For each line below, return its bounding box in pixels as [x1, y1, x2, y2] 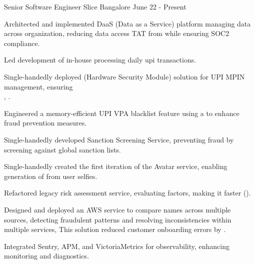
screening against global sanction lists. [4, 144, 121, 154]
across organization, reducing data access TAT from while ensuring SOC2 [4, 28, 229, 38]
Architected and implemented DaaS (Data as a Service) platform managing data [4, 18, 251, 28]
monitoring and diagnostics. [4, 250, 89, 261]
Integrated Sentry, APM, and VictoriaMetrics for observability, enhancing [4, 240, 229, 251]
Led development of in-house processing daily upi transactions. [4, 54, 196, 65]
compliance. [4, 37, 40, 48]
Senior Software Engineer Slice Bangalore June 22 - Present [4, 1, 186, 11]
